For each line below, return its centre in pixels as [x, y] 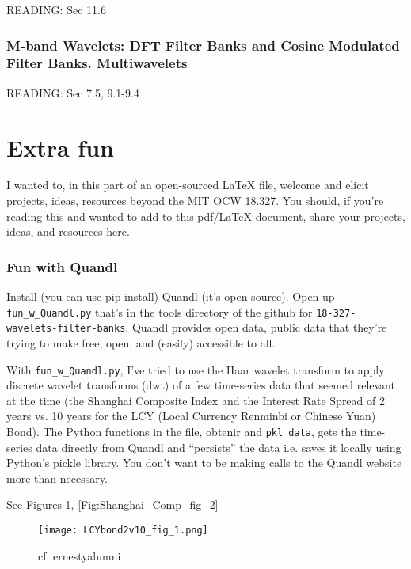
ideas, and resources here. [68, 231]
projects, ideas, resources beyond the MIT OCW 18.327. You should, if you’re [195, 201]
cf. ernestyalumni [80, 555]
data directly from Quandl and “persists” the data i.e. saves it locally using [219, 447]
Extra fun [60, 147]
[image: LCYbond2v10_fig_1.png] [123, 531]
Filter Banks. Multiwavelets [97, 63]
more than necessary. [57, 478]
